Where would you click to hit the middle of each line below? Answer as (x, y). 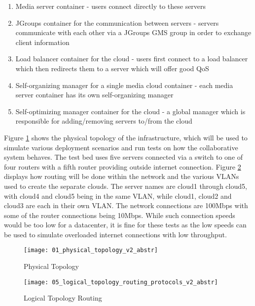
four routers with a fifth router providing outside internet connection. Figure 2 (123, 166)
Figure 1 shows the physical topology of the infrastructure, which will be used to (126, 137)
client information (42, 42)
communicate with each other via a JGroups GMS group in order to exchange (133, 32)
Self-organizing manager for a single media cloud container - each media (124, 85)
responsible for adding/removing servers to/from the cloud (104, 121)
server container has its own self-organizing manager (94, 95)
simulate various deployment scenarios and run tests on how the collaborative (121, 147)
